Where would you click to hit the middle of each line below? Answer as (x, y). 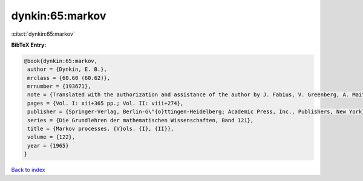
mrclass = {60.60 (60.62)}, (69, 78)
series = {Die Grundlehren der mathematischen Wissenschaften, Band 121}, (141, 120)
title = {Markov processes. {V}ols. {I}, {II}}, (101, 129)
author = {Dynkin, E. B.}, (67, 69)
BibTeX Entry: (29, 45)
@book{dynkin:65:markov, (61, 61)
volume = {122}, (51, 137)
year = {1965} (48, 146)
